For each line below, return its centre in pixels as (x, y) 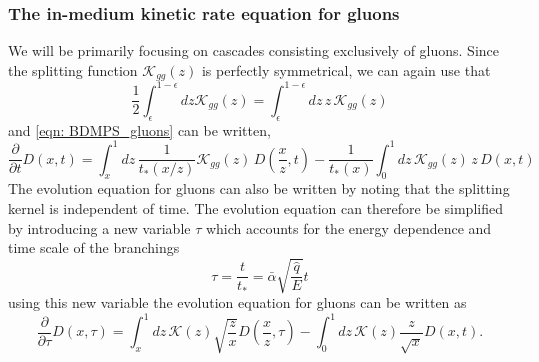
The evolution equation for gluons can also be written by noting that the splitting (259, 188)
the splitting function (73, 69)
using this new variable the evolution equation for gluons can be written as (237, 302)
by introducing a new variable (99, 227)
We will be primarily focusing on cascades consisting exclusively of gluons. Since (254, 50)
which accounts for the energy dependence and (348, 227)
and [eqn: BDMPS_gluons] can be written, (139, 129)
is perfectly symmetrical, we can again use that (346, 69)
